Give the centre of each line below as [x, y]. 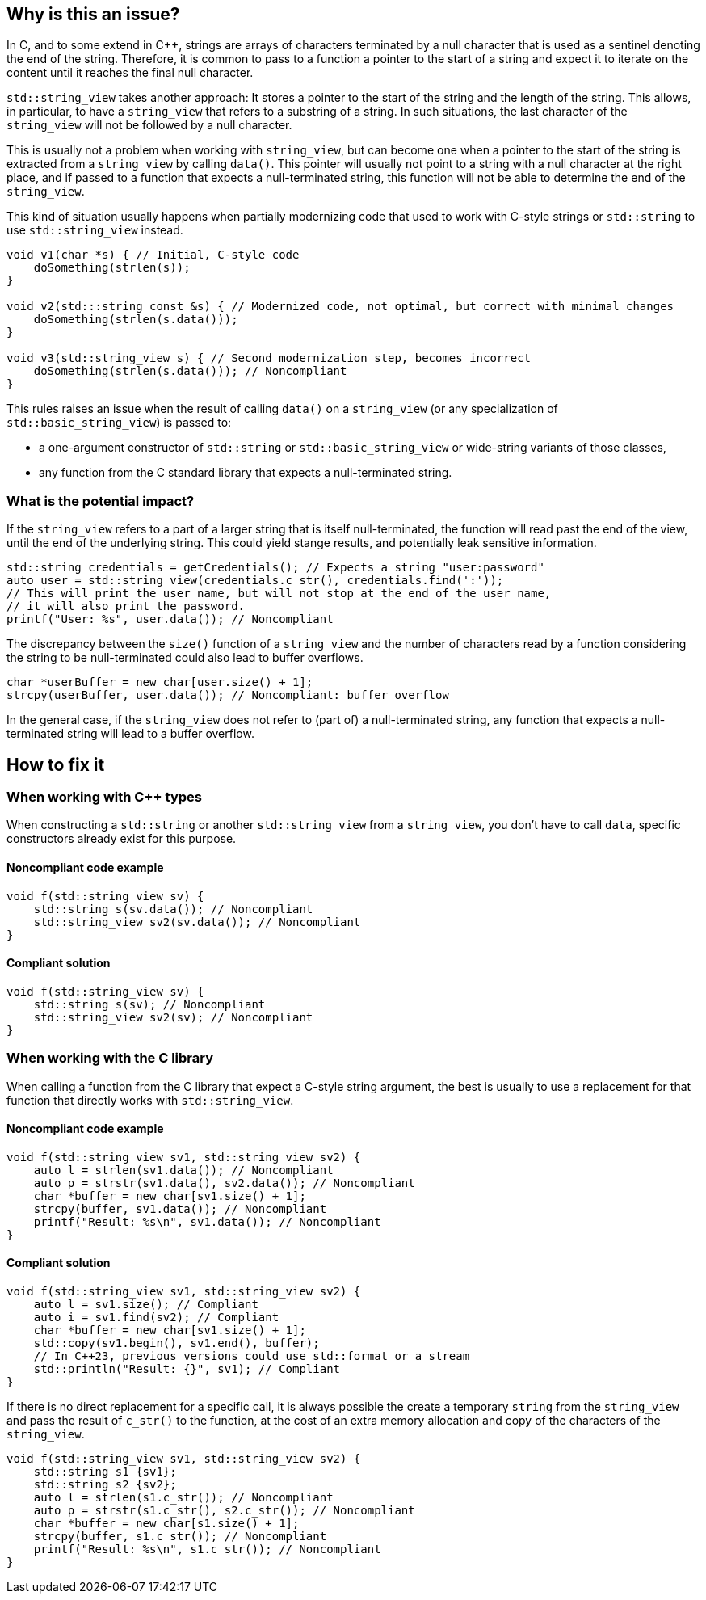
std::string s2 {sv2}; [105, 1485]
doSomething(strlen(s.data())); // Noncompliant [190, 371]
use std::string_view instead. [95, 230]
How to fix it [56, 764]
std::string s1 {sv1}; [105, 1472]
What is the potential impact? [101, 501]
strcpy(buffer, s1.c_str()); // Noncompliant [180, 1537]
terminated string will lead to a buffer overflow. [130, 734]
